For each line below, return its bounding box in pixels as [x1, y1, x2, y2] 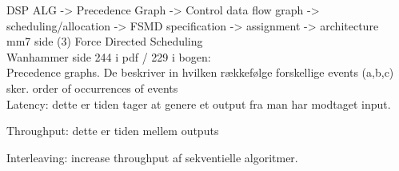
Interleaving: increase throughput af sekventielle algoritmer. [6, 149, 298, 165]
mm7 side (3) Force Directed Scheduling [6, 33, 203, 50]
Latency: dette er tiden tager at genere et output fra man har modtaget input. [6, 95, 391, 112]
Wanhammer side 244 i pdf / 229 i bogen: [6, 48, 211, 65]
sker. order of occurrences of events [6, 79, 178, 96]
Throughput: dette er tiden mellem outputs [6, 122, 219, 139]
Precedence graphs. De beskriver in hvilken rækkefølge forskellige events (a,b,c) [6, 64, 394, 81]
